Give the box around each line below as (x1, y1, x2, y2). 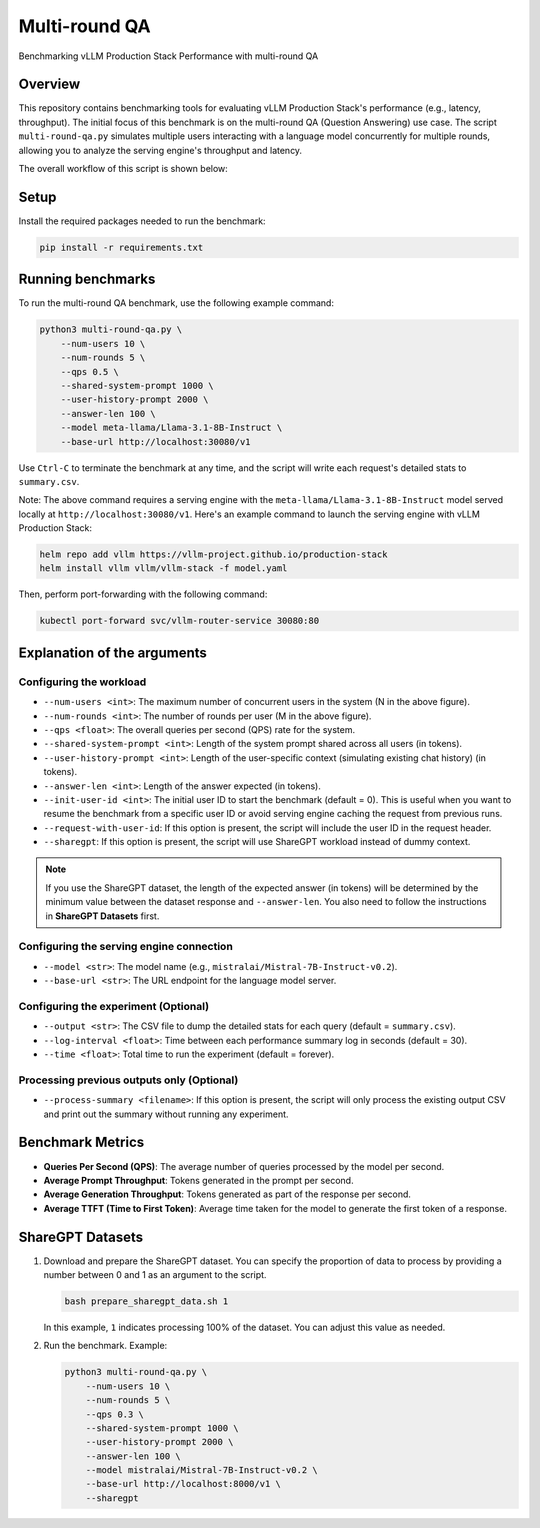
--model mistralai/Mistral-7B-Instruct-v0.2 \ (85, 1465, 319, 1476)
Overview (18, 76, 81, 93)
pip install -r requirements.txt (39, 241, 204, 253)
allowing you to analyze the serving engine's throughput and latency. (18, 144, 303, 156)
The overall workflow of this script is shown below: (18, 163, 229, 175)
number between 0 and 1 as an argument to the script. (43, 1268, 267, 1280)
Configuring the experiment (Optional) (18, 999, 210, 1013)
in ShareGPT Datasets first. (45, 910, 160, 922)
